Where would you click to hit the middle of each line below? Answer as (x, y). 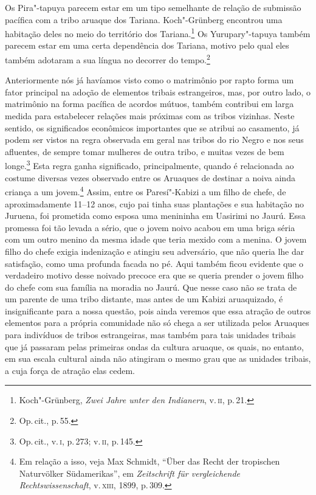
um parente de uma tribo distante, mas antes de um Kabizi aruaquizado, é (144, 299)
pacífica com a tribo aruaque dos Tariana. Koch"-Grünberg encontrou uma (144, 19)
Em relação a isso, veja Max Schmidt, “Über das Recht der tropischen (149, 461)
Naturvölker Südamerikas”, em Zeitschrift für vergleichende (130, 473)
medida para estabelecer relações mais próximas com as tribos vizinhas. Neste (150, 116)
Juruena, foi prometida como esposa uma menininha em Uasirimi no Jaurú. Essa (155, 216)
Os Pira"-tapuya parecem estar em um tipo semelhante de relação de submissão (153, 7)
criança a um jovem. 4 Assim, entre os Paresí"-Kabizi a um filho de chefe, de (146, 191)
